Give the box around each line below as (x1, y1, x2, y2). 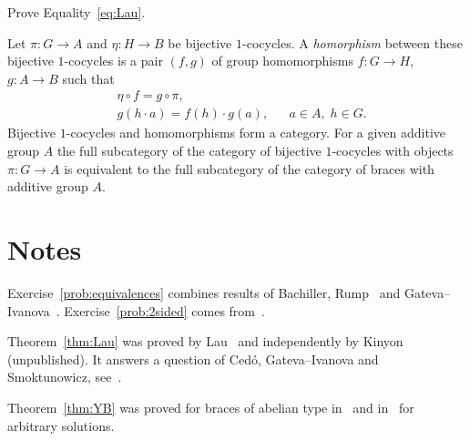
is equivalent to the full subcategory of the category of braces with (64, 159, 434, 178)
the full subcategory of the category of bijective (56, 141, 322, 160)
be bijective (168, 33, 232, 52)
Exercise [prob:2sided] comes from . (64, 301, 265, 320)
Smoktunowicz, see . (7, 367, 122, 386)
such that (62, 68, 115, 87)
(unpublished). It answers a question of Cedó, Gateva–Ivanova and (7, 349, 379, 368)
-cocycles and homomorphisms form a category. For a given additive (66, 123, 446, 142)
